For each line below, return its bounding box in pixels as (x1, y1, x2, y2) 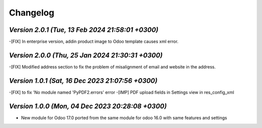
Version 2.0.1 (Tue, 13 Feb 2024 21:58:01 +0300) (9, 26, 159, 34)
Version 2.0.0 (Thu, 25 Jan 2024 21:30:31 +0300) (9, 51, 163, 59)
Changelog (9, 7, 54, 18)
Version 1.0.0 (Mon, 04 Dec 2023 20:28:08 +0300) (9, 102, 167, 110)
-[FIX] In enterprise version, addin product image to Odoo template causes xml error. (9, 39, 179, 45)
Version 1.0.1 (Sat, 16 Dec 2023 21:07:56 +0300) (9, 77, 158, 85)
